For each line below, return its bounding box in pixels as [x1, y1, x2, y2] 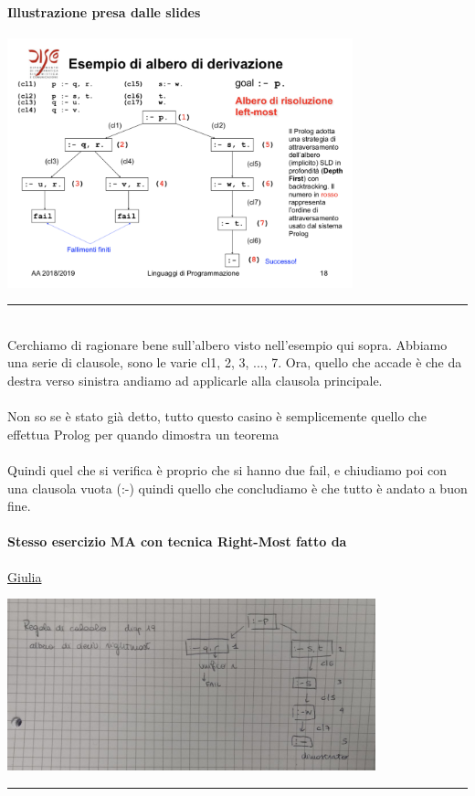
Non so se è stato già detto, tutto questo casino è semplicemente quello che [7, 407, 427, 426]
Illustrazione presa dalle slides [7, 2, 201, 21]
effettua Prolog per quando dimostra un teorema [7, 424, 280, 443]
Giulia [7, 567, 42, 586]
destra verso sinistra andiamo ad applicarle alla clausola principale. [7, 370, 383, 389]
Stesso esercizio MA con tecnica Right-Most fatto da [7, 532, 347, 551]
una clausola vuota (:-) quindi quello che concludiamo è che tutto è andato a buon [7, 478, 468, 497]
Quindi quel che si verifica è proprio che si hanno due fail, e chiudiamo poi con [7, 460, 447, 479]
